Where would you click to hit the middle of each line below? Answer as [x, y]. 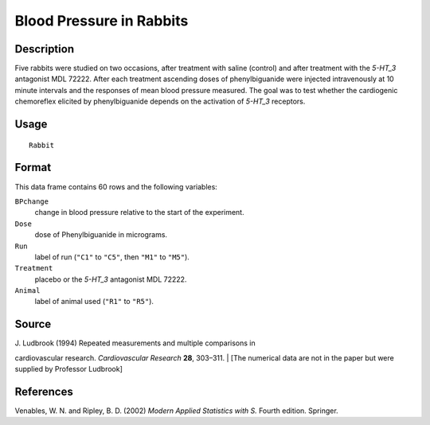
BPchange [32, 201]
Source [33, 324]
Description [45, 49]
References [44, 391]
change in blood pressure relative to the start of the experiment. [139, 212]
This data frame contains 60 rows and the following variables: [116, 186]
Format [33, 168]
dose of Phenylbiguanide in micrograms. [101, 235]
